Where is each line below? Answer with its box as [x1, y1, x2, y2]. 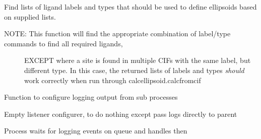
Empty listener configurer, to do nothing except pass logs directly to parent [4, 108, 237, 119]
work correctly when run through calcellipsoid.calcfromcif [24, 75, 201, 85]
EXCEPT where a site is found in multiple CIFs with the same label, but [24, 55, 251, 65]
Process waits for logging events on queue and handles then [4, 125, 187, 136]
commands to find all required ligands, [4, 38, 123, 48]
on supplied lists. [4, 11, 56, 22]
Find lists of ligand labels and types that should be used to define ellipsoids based [4, 2, 257, 12]
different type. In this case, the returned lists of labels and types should [24, 64, 244, 75]
